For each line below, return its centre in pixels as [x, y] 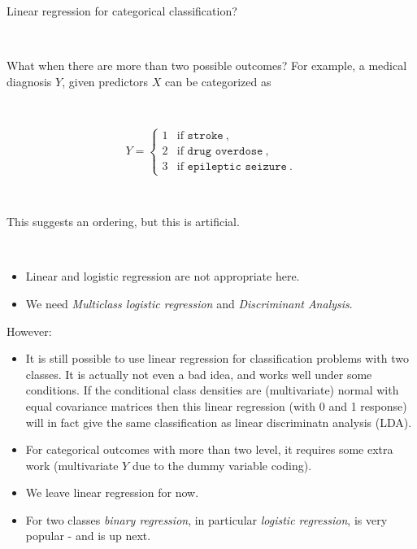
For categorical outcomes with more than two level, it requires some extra [209, 449]
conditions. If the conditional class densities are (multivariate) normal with [212, 390]
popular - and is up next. [88, 536]
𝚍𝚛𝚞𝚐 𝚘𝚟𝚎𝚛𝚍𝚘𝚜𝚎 [225, 152]
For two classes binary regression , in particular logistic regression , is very [206, 519]
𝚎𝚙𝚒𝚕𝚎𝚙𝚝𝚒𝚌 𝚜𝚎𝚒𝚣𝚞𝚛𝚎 [237, 167]
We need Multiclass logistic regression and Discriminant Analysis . [189, 303]
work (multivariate [72, 465]
